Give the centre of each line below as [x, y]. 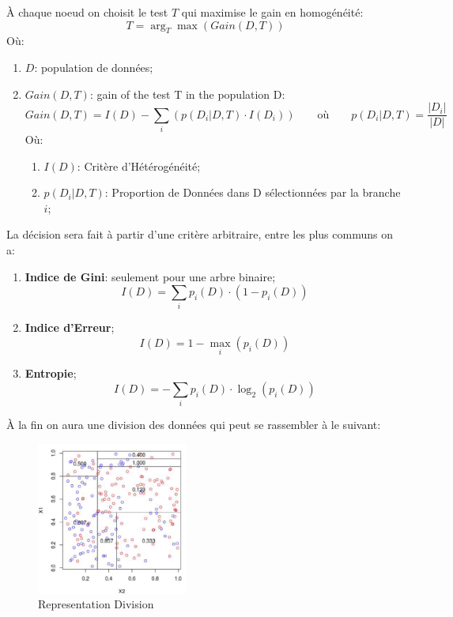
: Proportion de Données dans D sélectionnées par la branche [253, 192]
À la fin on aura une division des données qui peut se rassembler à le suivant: [194, 425]
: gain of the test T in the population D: [187, 94]
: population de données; [94, 67]
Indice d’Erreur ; [70, 327]
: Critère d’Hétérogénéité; [139, 166]
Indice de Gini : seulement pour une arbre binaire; [150, 276]
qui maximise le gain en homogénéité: [272, 12]
